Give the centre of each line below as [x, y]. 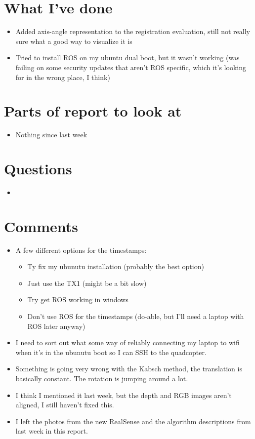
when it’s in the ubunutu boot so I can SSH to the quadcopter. [111, 352]
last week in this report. [52, 431]
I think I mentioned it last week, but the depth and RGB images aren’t [124, 395]
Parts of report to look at [93, 111]
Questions [38, 168]
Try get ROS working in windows [78, 299]
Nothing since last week [51, 135]
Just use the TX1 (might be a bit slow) [87, 283]
